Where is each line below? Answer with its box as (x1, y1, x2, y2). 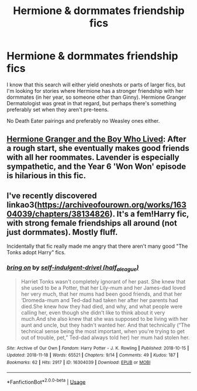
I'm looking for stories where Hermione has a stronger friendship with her (6, 87, 184, 94)
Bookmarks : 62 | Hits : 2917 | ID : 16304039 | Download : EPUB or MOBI (6, 359, 151, 366)
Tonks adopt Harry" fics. (6, 249, 66, 256)
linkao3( (6, 200, 37, 210)
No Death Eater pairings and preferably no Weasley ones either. (6, 117, 160, 124)
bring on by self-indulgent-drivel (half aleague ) (6, 264, 139, 273)
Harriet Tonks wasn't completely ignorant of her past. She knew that (20, 278, 186, 285)
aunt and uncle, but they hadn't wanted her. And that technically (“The (20, 321, 191, 328)
